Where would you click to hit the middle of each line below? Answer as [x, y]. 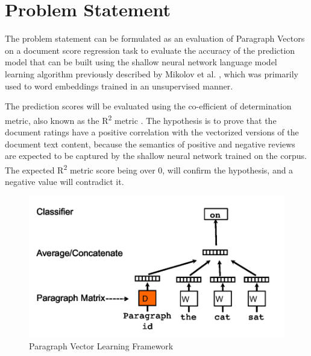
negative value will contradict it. [64, 181]
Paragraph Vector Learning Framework [101, 345]
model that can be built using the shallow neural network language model [141, 62]
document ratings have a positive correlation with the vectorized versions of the [152, 131]
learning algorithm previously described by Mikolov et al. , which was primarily [152, 73]
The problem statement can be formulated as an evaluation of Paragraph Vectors [155, 38]
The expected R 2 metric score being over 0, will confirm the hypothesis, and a [149, 169]
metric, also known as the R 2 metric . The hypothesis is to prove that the [141, 119]
